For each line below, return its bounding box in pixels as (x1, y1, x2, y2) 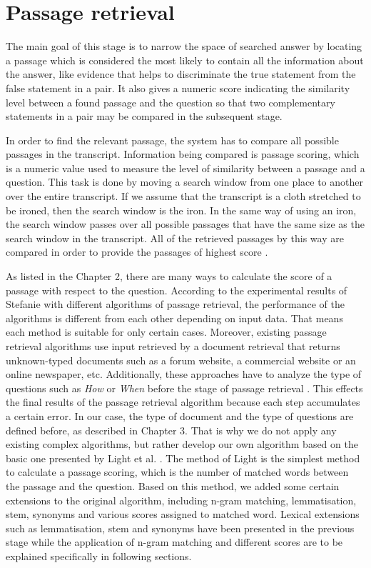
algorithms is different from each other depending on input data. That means (6, 310, 343, 325)
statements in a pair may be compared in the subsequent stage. (6, 109, 283, 124)
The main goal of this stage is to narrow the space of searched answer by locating (6, 39, 362, 54)
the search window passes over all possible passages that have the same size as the (6, 216, 365, 231)
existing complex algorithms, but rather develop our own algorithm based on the (6, 437, 358, 452)
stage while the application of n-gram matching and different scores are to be (6, 534, 343, 549)
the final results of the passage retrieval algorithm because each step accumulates (6, 394, 360, 409)
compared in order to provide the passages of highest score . (6, 244, 268, 259)
